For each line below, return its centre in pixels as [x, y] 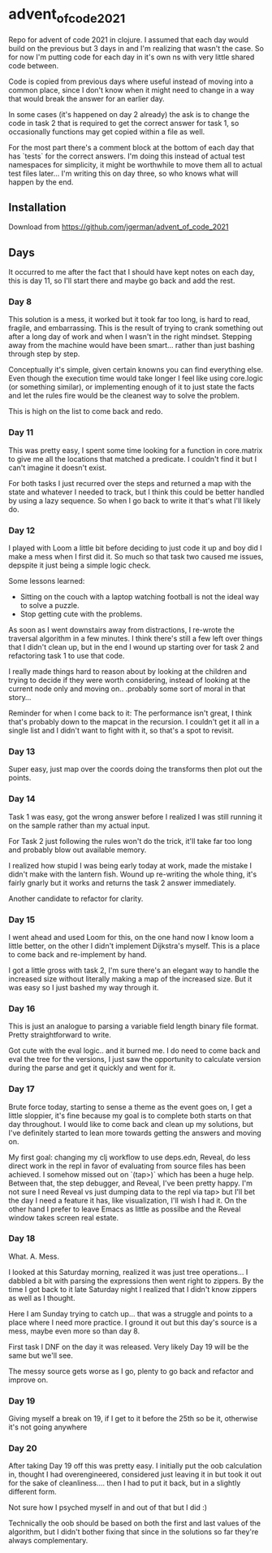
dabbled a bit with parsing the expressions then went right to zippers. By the [136, 1281]
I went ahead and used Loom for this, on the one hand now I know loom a [131, 937]
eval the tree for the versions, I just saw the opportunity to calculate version [135, 1059]
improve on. [28, 1380]
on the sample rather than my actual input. [79, 825]
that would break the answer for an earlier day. [86, 98]
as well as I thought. [42, 1298]
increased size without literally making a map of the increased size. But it [130, 979]
